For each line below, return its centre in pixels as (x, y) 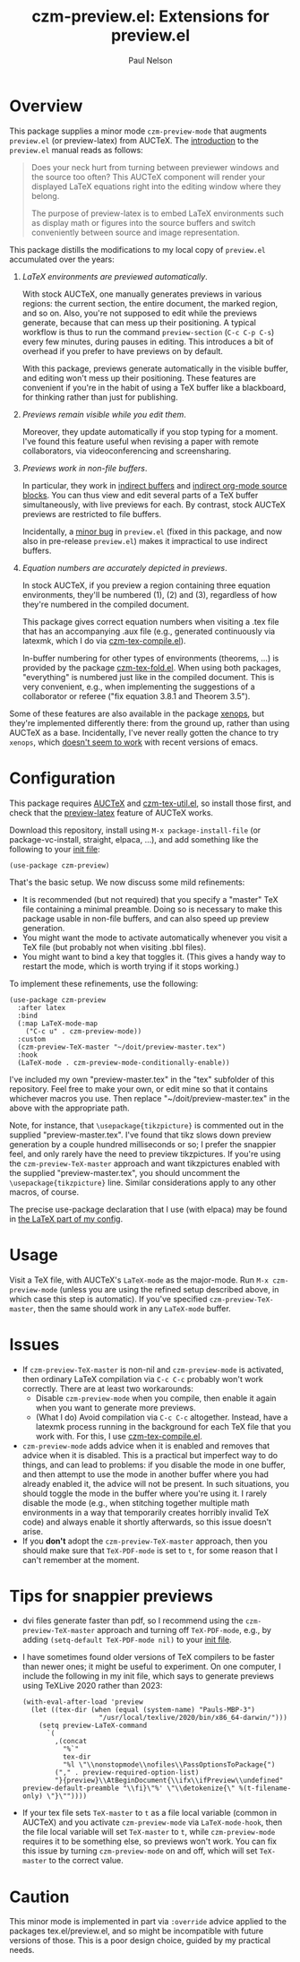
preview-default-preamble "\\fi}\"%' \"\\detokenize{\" (129, 1789)
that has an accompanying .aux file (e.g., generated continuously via (149, 631)
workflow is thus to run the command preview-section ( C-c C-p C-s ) (148, 332)
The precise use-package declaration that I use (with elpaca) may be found (149, 1209)
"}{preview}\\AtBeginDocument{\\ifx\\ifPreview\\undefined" (169, 1781)
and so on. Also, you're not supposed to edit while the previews (140, 313)
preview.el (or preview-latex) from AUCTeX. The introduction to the (134, 140)
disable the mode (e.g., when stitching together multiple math (136, 1502)
